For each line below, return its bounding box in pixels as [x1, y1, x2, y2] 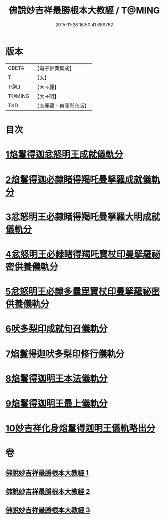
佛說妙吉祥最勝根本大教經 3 [5, 506, 90, 514]
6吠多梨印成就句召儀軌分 [5, 323, 108, 334]
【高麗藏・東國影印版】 [34, 102, 90, 109]
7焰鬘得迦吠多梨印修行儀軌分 [5, 348, 125, 360]
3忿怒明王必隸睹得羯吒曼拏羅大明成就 [5, 211, 160, 223]
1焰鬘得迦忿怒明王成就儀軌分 [5, 149, 124, 160]
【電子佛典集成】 [34, 65, 75, 72]
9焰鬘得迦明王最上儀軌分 [5, 398, 108, 409]
